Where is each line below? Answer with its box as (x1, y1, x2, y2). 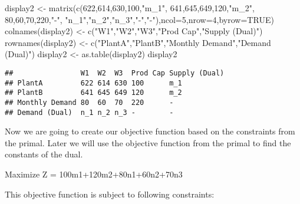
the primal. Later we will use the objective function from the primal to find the (5, 136, 291, 149)
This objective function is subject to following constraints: (5, 187, 215, 200)
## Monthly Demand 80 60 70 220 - (5, 98, 174, 107)
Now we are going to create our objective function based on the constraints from (5, 125, 295, 137)
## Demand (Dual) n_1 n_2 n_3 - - (5, 108, 174, 117)
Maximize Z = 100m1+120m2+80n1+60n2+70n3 (5, 168, 183, 180)
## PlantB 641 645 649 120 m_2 (5, 88, 182, 97)
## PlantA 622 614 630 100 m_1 (5, 78, 182, 87)
